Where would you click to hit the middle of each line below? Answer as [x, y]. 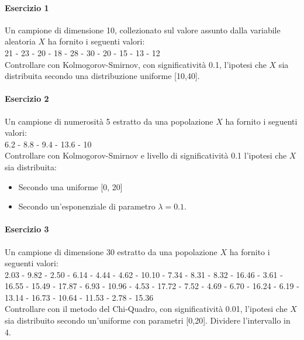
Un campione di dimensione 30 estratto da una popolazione [111, 251]
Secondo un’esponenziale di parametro [87, 206]
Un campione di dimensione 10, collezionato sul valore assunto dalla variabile [143, 30]
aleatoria [20, 41]
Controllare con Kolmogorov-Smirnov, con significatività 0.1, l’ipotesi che [136, 64]
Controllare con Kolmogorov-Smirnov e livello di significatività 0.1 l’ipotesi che [146, 155]
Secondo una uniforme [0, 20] [70, 186]
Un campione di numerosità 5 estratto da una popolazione [109, 121]
